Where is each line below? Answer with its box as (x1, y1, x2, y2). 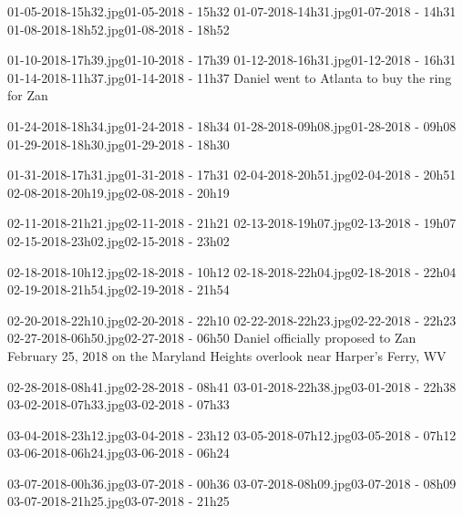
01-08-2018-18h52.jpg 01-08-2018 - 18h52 (7, 19, 230, 38)
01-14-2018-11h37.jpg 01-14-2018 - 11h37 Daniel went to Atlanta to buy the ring (7, 67, 452, 87)
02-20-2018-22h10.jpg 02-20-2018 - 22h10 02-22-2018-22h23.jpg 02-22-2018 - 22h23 (7, 310, 457, 329)
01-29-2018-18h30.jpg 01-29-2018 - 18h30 (7, 134, 230, 153)
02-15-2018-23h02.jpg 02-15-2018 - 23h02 (7, 231, 230, 250)
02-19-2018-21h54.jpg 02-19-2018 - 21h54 (7, 280, 230, 299)
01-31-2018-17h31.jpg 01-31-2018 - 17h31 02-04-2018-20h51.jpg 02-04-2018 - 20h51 (7, 165, 457, 184)
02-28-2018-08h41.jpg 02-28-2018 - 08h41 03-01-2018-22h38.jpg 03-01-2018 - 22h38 (7, 377, 457, 396)
